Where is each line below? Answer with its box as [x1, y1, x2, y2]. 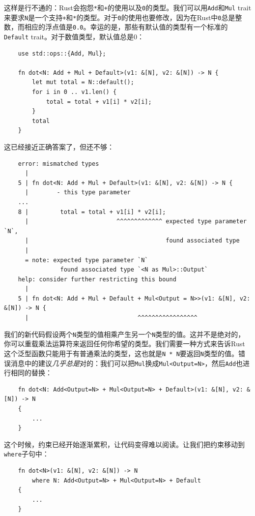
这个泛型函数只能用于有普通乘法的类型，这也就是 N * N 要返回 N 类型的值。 [4, 348, 238, 358]
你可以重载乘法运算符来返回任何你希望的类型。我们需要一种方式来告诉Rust [4, 338, 245, 349]
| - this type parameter [25, 189, 131, 196]
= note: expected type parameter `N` [25, 256, 148, 264]
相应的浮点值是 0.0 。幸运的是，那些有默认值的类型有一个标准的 [24, 22, 228, 32]
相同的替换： [10, 367, 52, 378]
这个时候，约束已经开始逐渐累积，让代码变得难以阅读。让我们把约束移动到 [4, 439, 245, 449]
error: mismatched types [18, 160, 99, 167]
